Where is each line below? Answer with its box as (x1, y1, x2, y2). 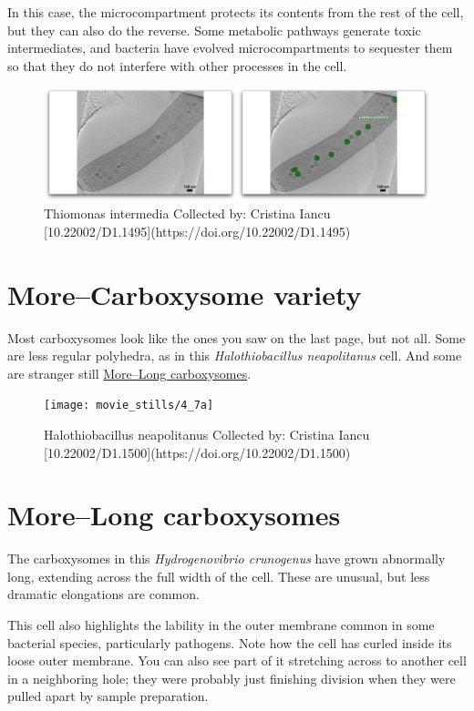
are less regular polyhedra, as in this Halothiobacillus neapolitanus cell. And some (7, 346, 462, 365)
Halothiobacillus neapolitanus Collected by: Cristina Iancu (44, 424, 370, 443)
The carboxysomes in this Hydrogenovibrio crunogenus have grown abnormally (7, 549, 446, 568)
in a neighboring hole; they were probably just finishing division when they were (7, 668, 456, 687)
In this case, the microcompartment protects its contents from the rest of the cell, (7, 3, 464, 21)
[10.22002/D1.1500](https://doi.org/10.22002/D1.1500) (44, 442, 351, 462)
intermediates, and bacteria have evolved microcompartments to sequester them (7, 38, 453, 57)
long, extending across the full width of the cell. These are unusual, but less (7, 566, 430, 585)
